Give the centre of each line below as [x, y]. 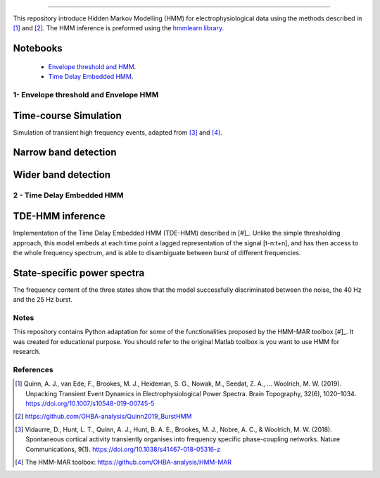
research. [27, 352]
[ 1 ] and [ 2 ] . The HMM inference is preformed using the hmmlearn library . [119, 28]
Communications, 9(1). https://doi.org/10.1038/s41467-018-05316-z [123, 449]
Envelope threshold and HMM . [92, 66]
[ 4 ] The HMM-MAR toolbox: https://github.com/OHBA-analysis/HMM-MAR [123, 462]
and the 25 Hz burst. [43, 300]
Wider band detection [62, 175]
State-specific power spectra [79, 272]
